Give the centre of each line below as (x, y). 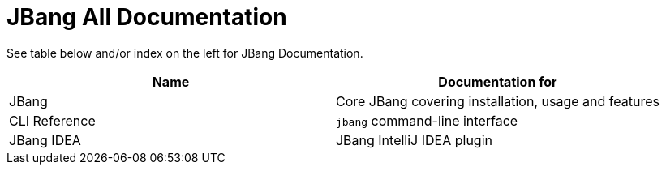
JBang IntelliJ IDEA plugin (414, 140)
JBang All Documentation (147, 17)
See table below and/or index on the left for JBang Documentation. (185, 53)
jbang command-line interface (427, 120)
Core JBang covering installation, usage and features (497, 101)
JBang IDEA (45, 140)
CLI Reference (52, 120)
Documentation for (498, 81)
